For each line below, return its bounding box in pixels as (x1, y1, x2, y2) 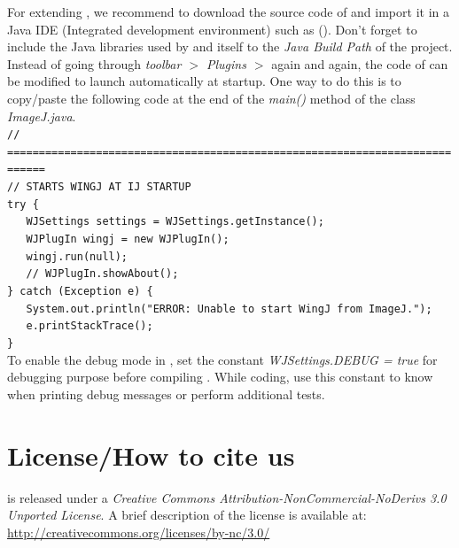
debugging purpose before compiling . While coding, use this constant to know (7, 367, 433, 386)
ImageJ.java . (7, 106, 76, 125)
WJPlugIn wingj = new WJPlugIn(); (26, 233, 229, 246)
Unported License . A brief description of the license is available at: (7, 506, 367, 524)
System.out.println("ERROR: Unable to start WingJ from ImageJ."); (26, 302, 432, 315)
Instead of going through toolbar (7, 54, 182, 73)
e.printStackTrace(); (26, 320, 153, 333)
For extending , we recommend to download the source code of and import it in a (7, 3, 449, 20)
